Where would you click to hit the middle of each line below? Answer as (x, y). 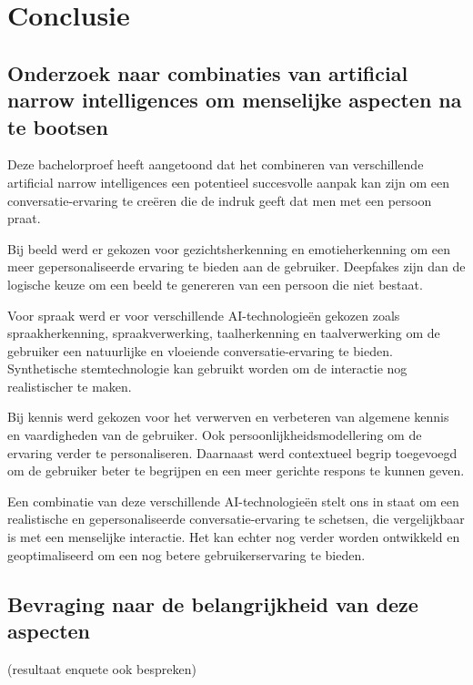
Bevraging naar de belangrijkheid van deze (213, 603)
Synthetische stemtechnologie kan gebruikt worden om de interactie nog (207, 368)
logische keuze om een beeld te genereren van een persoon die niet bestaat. (215, 284)
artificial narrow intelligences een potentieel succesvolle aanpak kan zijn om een (229, 182)
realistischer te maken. (70, 386)
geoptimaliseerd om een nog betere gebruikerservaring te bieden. (186, 554)
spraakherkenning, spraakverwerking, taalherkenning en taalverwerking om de (224, 333)
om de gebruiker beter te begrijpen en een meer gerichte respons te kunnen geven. (236, 470)
